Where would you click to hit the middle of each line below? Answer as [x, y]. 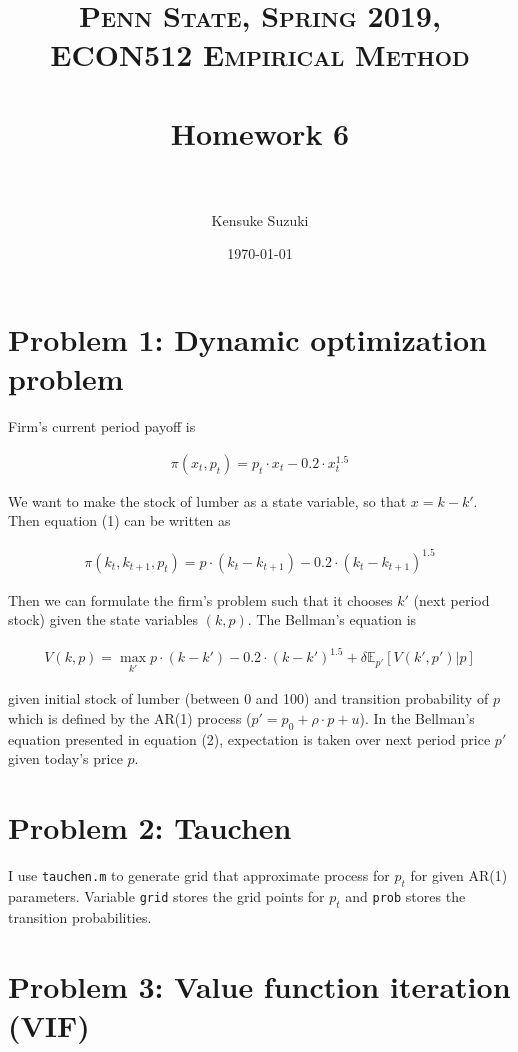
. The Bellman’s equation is [332, 619]
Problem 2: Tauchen [150, 827]
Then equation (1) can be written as [119, 520]
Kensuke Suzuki [260, 219]
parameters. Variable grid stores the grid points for [166, 895]
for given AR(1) [459, 875]
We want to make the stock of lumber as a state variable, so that [207, 500]
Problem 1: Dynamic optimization [247, 339]
